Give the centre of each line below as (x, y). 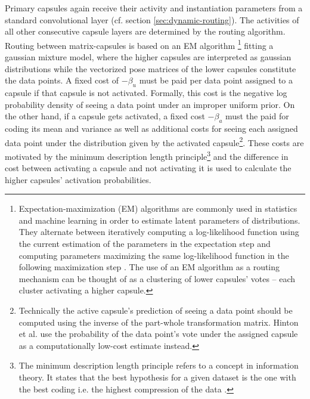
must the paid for (257, 116)
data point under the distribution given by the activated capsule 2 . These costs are (154, 141)
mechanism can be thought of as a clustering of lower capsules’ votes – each (157, 278)
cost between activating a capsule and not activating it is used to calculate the (148, 168)
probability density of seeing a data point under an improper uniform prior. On (150, 104)
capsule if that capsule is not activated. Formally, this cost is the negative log (146, 93)
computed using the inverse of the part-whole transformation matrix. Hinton (159, 322)
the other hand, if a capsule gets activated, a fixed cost (105, 116)
